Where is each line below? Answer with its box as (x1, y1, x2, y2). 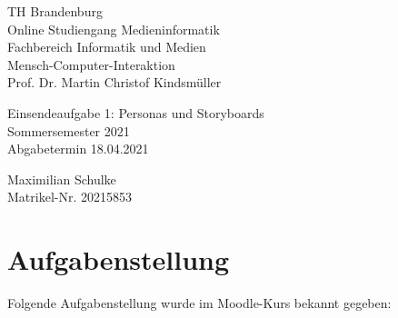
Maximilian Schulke (7, 169, 116, 188)
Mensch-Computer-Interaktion (7, 55, 175, 74)
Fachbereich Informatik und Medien (7, 37, 206, 56)
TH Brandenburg (7, 2, 103, 20)
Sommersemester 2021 (7, 121, 130, 140)
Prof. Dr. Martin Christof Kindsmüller (7, 73, 222, 92)
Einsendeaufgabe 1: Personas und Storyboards (7, 103, 264, 122)
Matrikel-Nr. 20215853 (7, 187, 132, 206)
